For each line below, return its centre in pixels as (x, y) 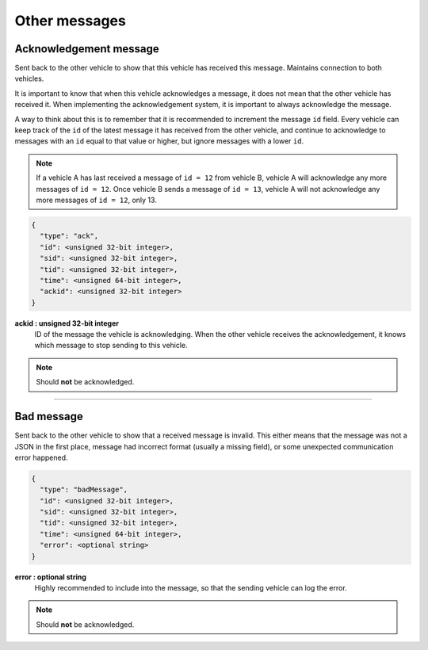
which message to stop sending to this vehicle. (111, 346)
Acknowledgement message (87, 49)
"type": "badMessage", (84, 490)
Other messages (70, 21)
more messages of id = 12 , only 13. (97, 200)
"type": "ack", (69, 236)
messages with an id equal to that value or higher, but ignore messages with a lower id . (159, 141)
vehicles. (29, 78)
